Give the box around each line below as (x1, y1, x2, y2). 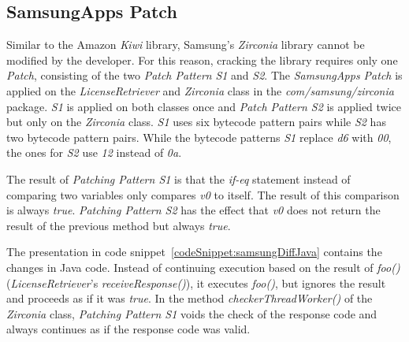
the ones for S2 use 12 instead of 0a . (6, 144, 182, 161)
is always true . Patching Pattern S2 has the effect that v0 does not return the (6, 202, 381, 218)
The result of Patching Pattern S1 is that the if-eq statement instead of (6, 170, 351, 187)
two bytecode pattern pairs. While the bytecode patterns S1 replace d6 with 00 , (6, 128, 392, 145)
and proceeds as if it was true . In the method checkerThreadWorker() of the (6, 290, 373, 307)
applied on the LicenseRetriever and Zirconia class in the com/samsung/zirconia (6, 82, 394, 99)
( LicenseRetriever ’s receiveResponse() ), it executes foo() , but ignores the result (6, 274, 386, 291)
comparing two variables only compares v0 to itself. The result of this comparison (6, 186, 400, 203)
